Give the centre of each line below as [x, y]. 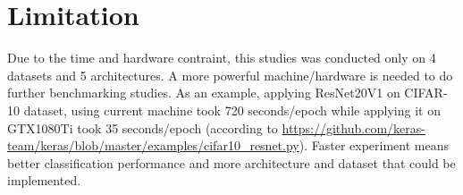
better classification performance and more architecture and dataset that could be [231, 162]
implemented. [44, 180]
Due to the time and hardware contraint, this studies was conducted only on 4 [222, 58]
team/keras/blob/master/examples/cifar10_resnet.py [153, 145]
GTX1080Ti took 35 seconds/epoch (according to [143, 127]
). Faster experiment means [374, 145]
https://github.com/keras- [354, 127]
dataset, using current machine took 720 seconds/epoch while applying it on [232, 110]
